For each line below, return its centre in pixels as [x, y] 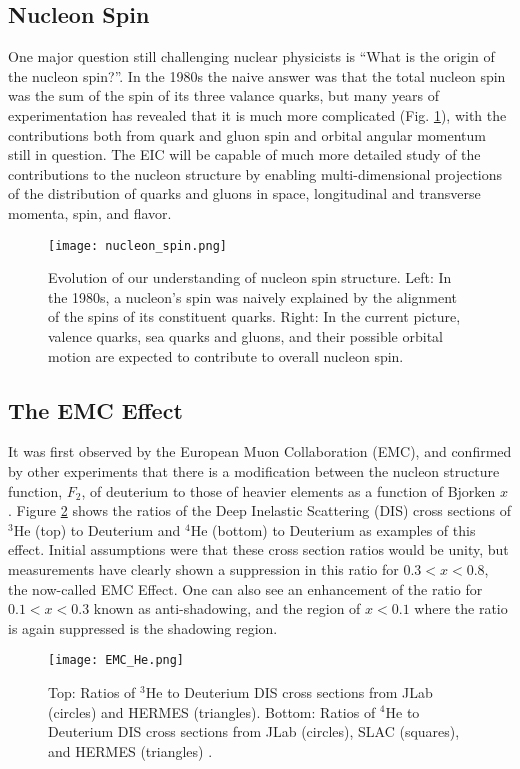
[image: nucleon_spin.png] [137, 245]
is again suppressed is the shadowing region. [143, 627]
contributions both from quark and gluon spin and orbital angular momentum [247, 134]
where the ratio [461, 608]
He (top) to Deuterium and [97, 529]
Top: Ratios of [92, 691]
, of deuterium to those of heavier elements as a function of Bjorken [288, 490]
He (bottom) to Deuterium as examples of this [333, 529]
